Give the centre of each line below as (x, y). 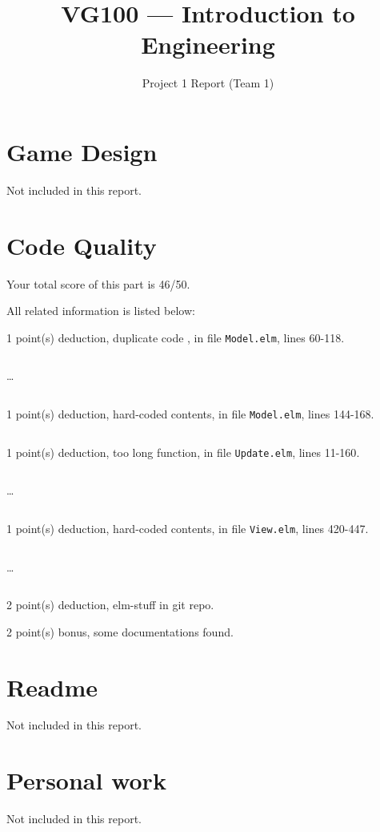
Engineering (208, 44)
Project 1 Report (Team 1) (208, 83)
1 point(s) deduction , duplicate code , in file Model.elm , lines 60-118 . (176, 337)
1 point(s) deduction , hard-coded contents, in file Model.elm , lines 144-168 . (190, 414)
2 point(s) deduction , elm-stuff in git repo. (110, 605)
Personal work (86, 780)
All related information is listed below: (101, 311)
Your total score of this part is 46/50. (98, 283)
